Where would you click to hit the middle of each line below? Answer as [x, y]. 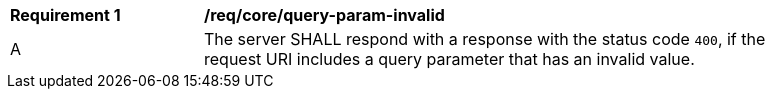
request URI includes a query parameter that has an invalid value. [449, 59]
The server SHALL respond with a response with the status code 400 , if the [485, 39]
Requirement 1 [65, 15]
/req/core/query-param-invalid [324, 15]
